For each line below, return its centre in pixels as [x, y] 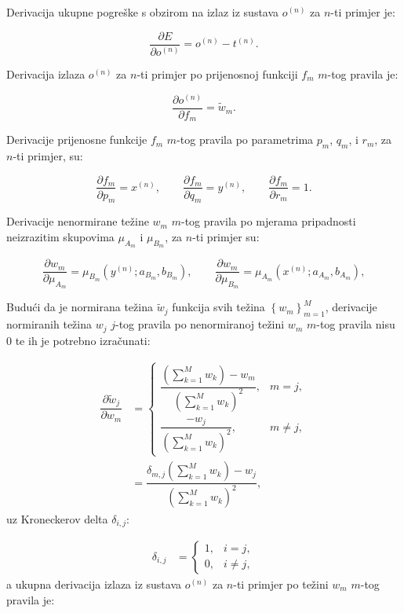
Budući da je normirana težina [80, 307]
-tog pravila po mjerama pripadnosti [268, 221]
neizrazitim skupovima [60, 236]
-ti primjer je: [363, 12]
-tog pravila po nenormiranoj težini [200, 324]
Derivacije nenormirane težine [78, 221]
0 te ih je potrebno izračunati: [78, 340]
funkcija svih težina [218, 307]
